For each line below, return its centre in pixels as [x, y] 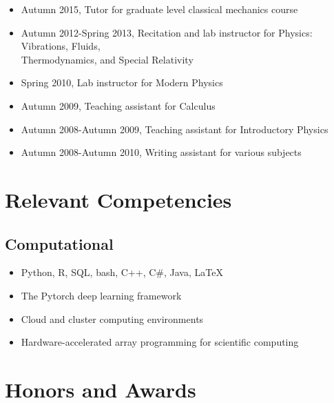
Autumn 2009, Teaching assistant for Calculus [118, 105]
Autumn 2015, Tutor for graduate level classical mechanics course [159, 9]
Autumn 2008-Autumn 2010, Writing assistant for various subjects [161, 152]
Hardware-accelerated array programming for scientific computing [160, 342]
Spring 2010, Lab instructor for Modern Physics [122, 82]
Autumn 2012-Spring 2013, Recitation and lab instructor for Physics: [167, 32]
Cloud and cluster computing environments [112, 318]
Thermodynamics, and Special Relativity [107, 59]
